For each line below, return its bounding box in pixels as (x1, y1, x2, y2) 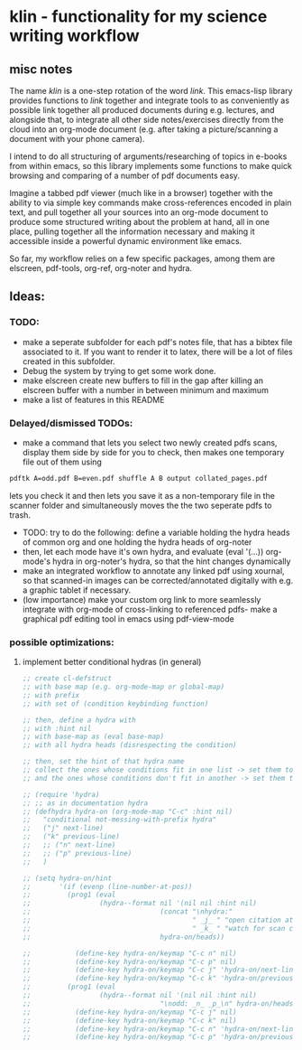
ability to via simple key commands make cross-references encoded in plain (9, 197, 292, 208)
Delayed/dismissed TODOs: (9, 417, 133, 429)
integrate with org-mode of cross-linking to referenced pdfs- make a (22, 604, 278, 614)
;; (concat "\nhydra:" (22, 907, 233, 916)
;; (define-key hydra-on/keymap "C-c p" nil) (22, 957, 237, 966)
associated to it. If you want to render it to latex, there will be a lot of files (22, 346, 293, 357)
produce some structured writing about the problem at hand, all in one (9, 217, 270, 227)
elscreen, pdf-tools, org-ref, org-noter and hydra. (9, 263, 192, 273)
